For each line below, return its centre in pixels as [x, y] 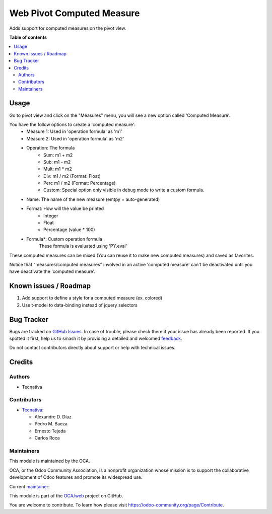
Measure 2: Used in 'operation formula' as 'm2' [75, 138]
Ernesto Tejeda [50, 431]
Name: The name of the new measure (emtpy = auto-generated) [93, 199]
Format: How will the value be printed [65, 208]
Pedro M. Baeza [51, 424]
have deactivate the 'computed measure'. [52, 271]
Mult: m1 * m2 [58, 169]
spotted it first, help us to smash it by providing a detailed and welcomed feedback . [96, 338]
